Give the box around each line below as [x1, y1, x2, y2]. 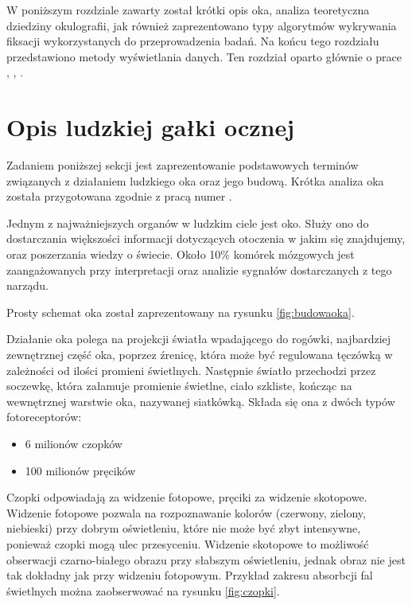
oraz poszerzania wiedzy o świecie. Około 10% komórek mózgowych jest [6, 246, 355, 263]
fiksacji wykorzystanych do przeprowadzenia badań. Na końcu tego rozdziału [6, 33, 379, 49]
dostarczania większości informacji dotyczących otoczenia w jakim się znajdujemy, [6, 230, 406, 247]
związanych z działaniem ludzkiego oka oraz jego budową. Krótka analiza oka [6, 172, 384, 189]
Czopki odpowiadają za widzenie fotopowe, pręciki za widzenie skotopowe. [6, 489, 367, 505]
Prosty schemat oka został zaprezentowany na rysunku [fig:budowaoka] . [6, 303, 355, 320]
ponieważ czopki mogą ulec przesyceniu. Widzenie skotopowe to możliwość [6, 535, 369, 552]
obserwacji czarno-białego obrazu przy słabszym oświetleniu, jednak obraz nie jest [6, 551, 406, 568]
